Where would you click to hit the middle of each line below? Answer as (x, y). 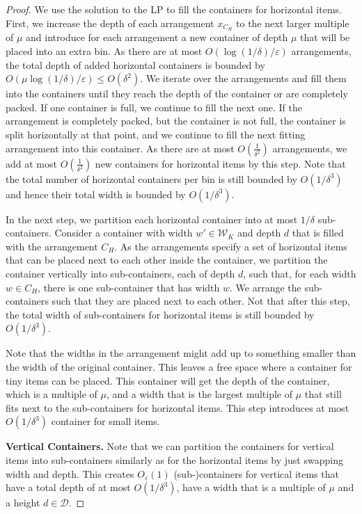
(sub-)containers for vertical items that (256, 473)
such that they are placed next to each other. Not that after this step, (201, 301)
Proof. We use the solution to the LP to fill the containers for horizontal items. (174, 9)
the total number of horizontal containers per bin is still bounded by (151, 178)
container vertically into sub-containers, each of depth (120, 273)
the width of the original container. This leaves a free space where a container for (179, 366)
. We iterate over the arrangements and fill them (243, 78)
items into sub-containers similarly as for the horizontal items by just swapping (174, 459)
